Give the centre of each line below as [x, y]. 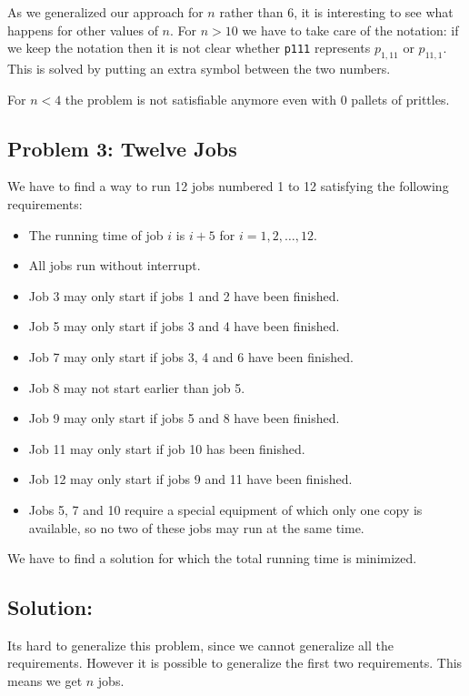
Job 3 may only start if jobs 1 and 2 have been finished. [184, 295]
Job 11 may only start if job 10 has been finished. [167, 448]
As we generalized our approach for [105, 12]
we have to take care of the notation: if [350, 30]
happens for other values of [83, 30]
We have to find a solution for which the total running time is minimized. [212, 558]
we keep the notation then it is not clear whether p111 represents [189, 48]
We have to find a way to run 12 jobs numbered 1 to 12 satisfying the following [228, 186]
